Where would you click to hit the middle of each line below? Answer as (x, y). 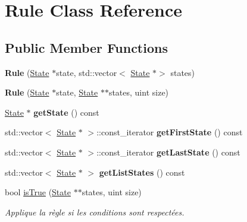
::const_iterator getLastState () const (168, 152)
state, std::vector (87, 72)
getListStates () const (142, 172)
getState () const (66, 112)
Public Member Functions (86, 47)
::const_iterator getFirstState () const (170, 132)
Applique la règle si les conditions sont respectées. (95, 212)
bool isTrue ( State (38, 192)
